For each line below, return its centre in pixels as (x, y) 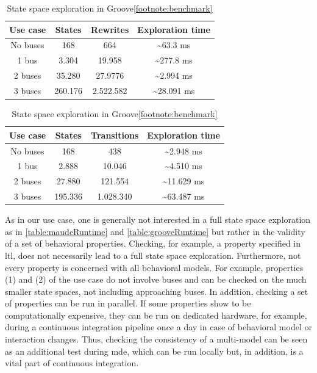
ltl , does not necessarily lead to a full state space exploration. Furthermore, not (153, 255)
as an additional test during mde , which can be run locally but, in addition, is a (154, 351)
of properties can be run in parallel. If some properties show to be (128, 303)
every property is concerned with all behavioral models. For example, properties (154, 267)
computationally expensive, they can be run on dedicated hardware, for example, (156, 315)
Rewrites (110, 29)
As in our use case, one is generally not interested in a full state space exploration (158, 219)
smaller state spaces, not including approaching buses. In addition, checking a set (157, 291)
